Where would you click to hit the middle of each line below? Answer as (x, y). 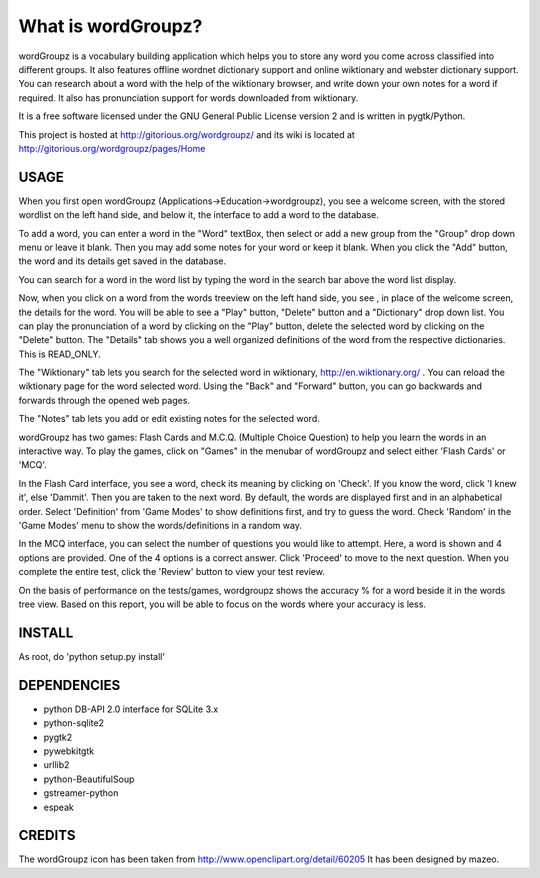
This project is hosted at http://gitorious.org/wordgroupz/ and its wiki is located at (186, 134)
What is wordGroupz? (110, 26)
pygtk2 (58, 737)
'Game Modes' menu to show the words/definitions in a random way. (160, 525)
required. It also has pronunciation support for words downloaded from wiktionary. (188, 97)
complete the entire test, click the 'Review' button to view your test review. (171, 572)
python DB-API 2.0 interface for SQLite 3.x (131, 709)
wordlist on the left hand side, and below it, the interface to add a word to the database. (199, 215)
